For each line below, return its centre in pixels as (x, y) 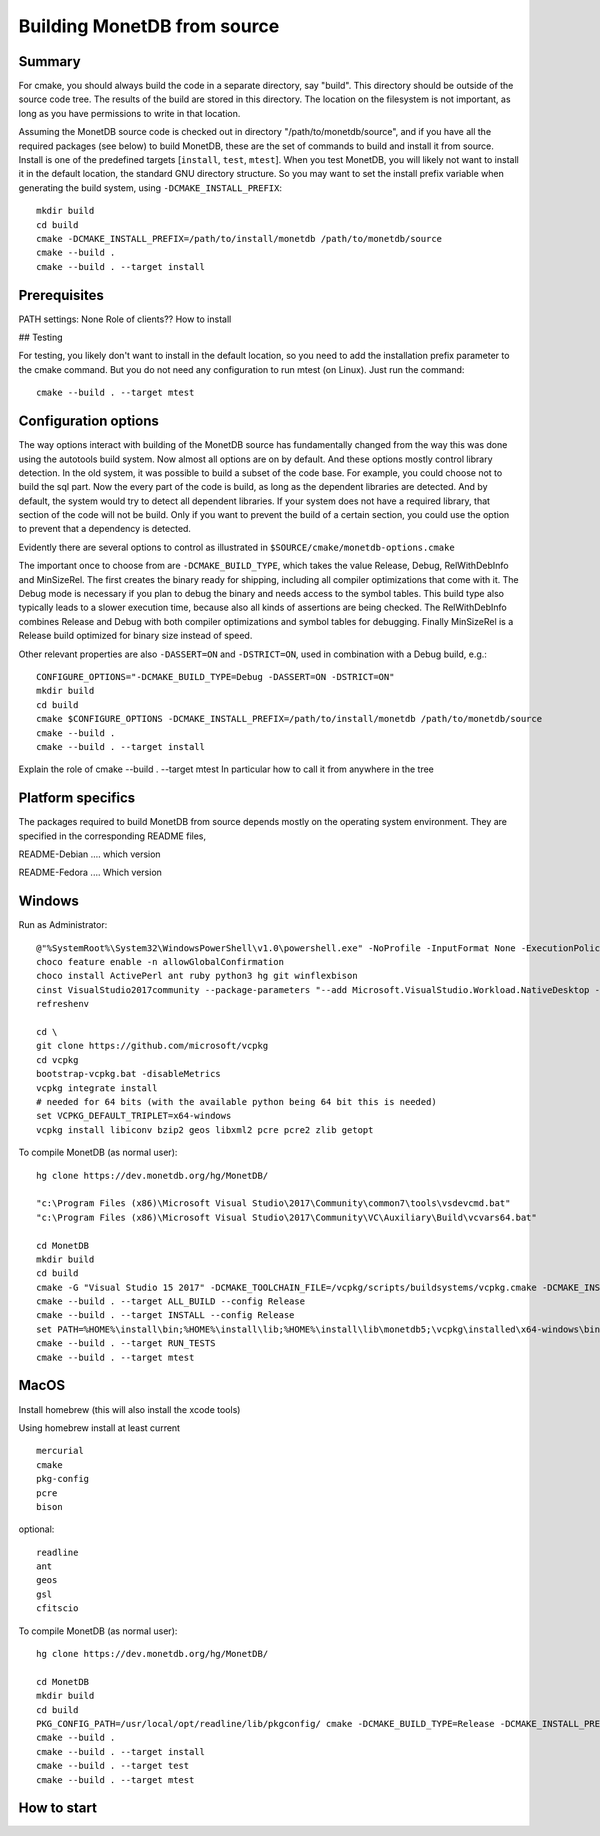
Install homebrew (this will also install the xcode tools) (129, 1409)
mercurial (60, 1451)
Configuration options (89, 421)
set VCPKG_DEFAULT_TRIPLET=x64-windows (134, 1116)
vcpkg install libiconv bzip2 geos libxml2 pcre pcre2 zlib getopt (205, 1129)
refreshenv (63, 1004)
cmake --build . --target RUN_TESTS (126, 1343)
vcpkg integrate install (97, 1088)
